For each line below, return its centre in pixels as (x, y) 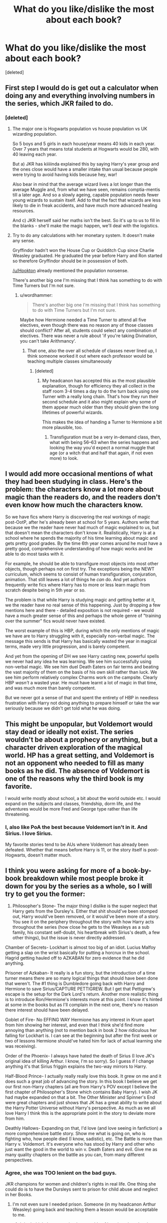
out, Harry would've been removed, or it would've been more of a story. (86, 917)
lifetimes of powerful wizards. (73, 412)
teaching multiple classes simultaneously (70, 361)
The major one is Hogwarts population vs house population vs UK (80, 129)
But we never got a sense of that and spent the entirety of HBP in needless (82, 698)
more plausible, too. (63, 427)
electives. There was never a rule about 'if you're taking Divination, (88, 336)
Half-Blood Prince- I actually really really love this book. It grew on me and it (83, 1076)
